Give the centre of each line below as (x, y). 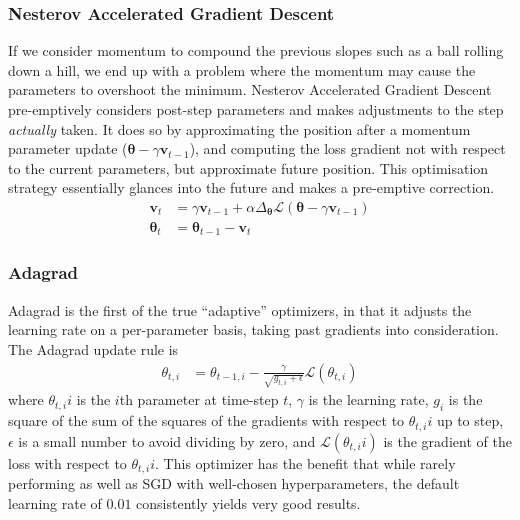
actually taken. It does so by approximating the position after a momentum (239, 128)
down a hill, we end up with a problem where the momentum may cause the (242, 69)
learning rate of (55, 502)
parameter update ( (68, 148)
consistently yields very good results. (248, 502)
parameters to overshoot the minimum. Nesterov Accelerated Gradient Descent (250, 89)
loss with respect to (67, 462)
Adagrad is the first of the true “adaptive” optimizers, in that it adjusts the (240, 309)
